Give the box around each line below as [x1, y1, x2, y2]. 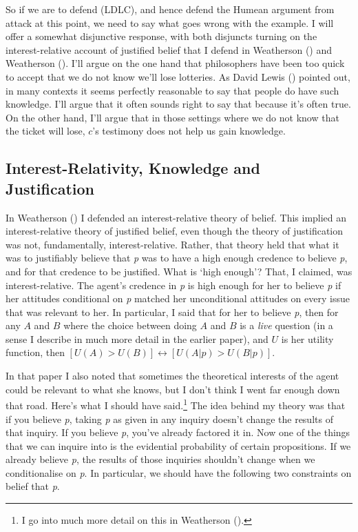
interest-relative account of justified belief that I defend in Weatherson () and [6, 42, 333, 57]
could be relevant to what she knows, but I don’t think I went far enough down [6, 382, 340, 396]
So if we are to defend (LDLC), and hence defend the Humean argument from [6, 2, 335, 16]
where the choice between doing [63, 318, 197, 333]
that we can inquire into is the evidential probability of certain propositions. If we [6, 438, 351, 453]
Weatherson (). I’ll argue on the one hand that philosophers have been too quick [6, 56, 345, 70]
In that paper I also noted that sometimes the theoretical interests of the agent [6, 368, 339, 383]
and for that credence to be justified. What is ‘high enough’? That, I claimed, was [6, 264, 352, 278]
